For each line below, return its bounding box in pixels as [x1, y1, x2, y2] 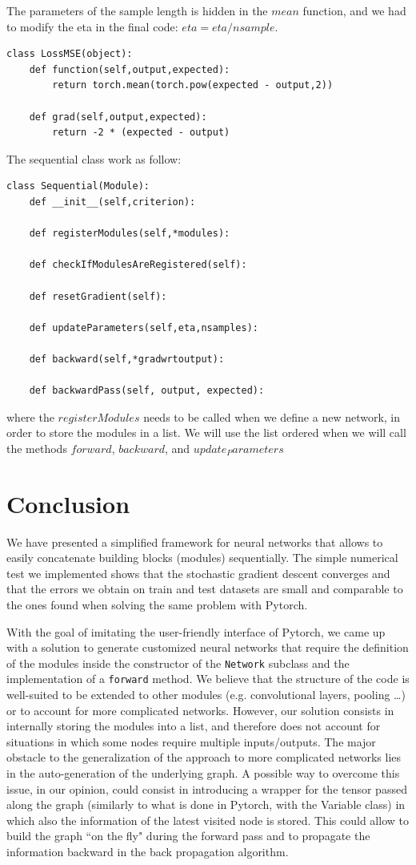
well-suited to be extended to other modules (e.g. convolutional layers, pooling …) [6, 686, 406, 703]
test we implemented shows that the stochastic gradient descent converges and [6, 564, 390, 581]
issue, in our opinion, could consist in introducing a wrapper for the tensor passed [6, 780, 407, 797]
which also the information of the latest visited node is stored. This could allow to [6, 811, 409, 828]
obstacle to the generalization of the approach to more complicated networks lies [6, 749, 402, 766]
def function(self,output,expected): [29, 63, 230, 75]
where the [6, 408, 54, 425]
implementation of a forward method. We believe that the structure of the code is [6, 670, 410, 687]
